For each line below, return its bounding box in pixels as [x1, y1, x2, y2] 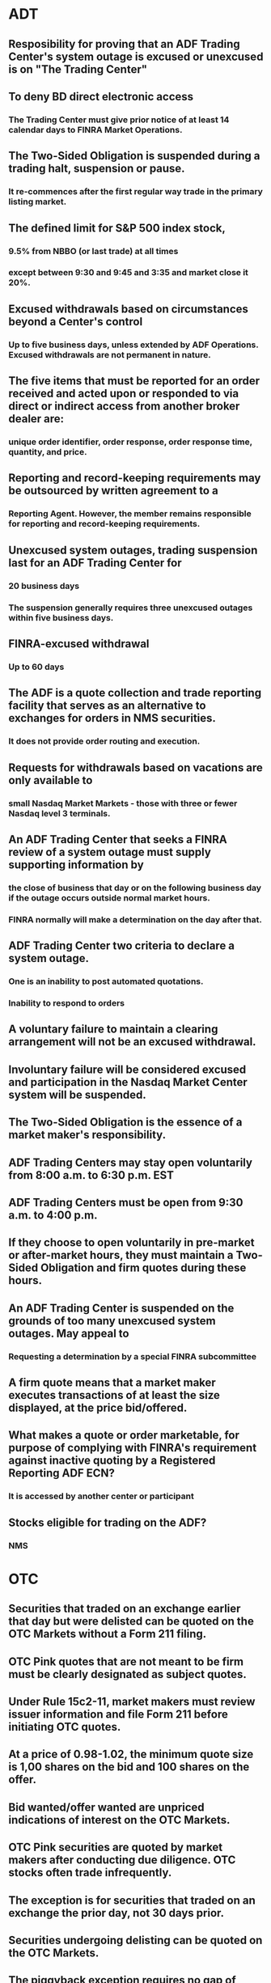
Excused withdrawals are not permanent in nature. [8, 349, 212, 360]
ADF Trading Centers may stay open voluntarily [8, 1155, 253, 1169]
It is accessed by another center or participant [8, 1490, 194, 1502]
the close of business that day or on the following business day [8, 882, 261, 893]
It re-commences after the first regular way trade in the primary [8, 186, 263, 197]
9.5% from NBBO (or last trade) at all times [8, 245, 179, 256]
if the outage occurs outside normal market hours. [8, 892, 210, 903]
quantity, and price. [8, 447, 87, 458]
